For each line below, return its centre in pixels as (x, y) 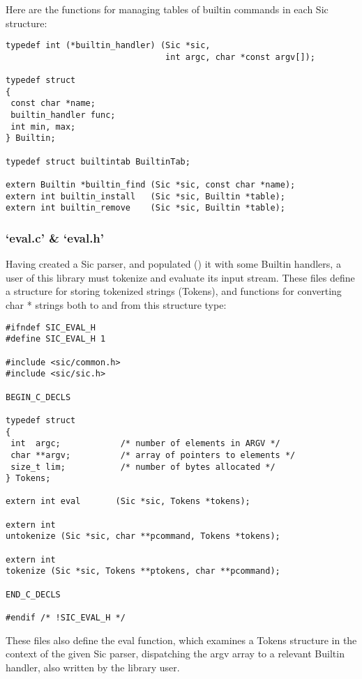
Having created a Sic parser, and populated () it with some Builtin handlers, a (173, 264)
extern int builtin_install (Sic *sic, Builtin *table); (145, 196)
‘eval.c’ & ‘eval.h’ (55, 237)
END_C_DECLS (33, 594)
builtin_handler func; (63, 115)
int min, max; (43, 127)
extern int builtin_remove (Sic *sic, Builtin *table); (145, 208)
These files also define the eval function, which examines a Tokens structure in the (181, 640)
